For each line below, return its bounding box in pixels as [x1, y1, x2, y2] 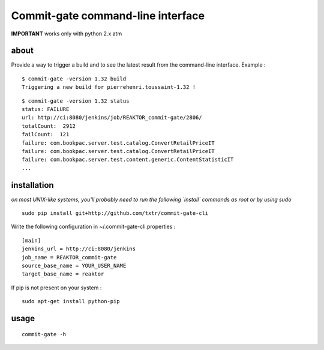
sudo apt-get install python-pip [22, 298, 120, 305]
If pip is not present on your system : [11, 284, 102, 291]
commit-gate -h [22, 331, 67, 337]
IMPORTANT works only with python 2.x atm [11, 30, 122, 37]
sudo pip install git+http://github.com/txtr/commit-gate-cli [22, 210, 209, 217]
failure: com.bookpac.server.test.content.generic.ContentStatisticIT [22, 156, 234, 163]
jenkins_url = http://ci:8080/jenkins [22, 246, 136, 252]
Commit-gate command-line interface [11, 9, 205, 22]
